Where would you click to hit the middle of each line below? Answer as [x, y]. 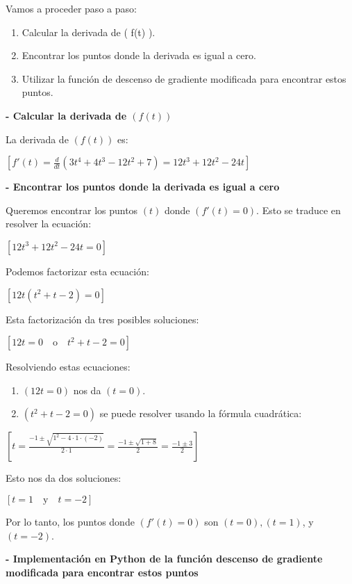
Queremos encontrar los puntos [72, 210]
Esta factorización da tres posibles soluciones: [102, 319]
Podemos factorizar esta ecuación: [77, 271]
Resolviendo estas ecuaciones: [68, 367]
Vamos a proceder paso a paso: [71, 8]
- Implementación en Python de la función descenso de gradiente [164, 559]
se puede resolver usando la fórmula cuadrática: [201, 413]
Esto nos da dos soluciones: [64, 478]
